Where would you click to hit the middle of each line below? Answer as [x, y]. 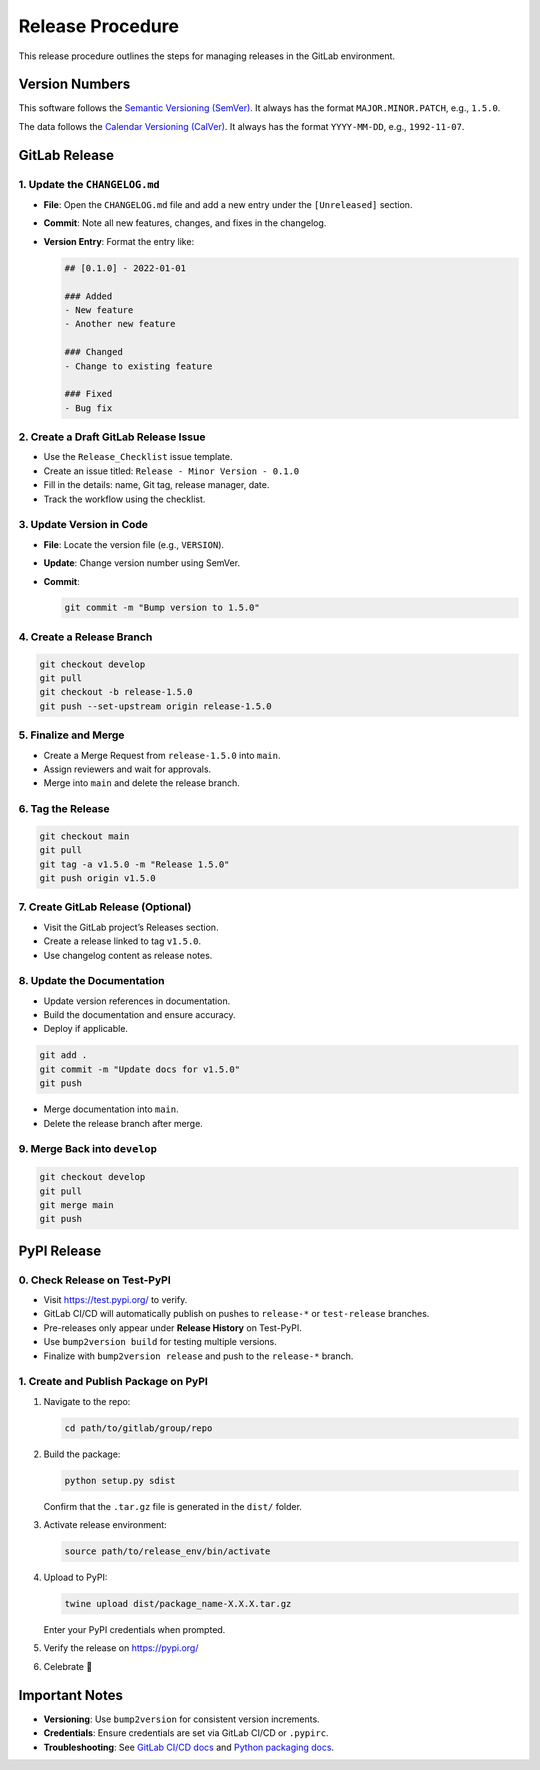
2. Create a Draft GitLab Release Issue [112, 437]
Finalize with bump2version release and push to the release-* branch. [198, 1356]
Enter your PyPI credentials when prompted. [134, 1630]
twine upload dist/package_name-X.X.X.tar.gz [178, 1604]
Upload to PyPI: [75, 1577]
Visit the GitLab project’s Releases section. [131, 927]
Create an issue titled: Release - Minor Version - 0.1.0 [171, 471]
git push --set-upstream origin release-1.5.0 [155, 706]
